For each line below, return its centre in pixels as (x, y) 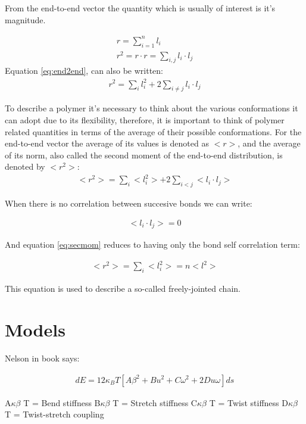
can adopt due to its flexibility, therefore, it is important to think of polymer (145, 119)
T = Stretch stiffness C (155, 402)
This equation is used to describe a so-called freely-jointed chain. (123, 289)
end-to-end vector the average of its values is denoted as (107, 143)
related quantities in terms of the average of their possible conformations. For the (153, 131)
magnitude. (25, 19)
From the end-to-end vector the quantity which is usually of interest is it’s (140, 8)
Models (35, 330)
